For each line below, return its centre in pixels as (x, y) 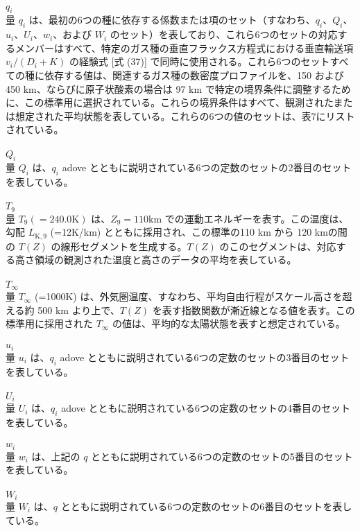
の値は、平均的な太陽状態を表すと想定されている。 (229, 323)
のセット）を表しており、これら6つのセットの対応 (224, 34)
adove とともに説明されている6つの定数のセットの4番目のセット (206, 408)
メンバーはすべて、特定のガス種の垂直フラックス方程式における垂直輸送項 (184, 47)
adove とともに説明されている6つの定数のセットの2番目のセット (207, 167)
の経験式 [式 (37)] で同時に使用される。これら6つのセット (199, 61)
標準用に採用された (49, 323)
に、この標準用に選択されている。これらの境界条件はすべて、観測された (170, 102)
